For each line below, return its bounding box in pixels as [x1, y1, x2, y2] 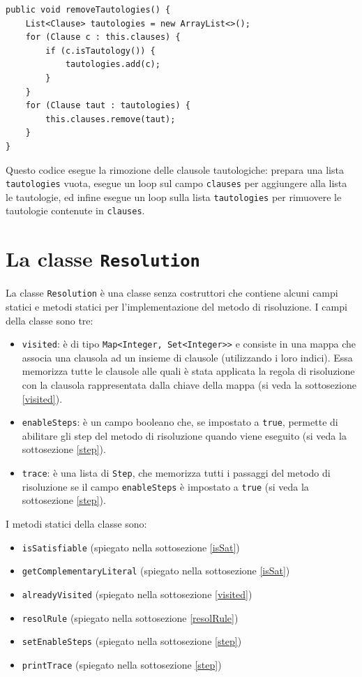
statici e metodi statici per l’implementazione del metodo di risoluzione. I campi [6, 299, 347, 313]
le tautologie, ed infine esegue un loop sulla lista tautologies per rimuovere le [6, 189, 342, 204]
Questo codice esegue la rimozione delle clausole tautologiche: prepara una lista [6, 162, 344, 177]
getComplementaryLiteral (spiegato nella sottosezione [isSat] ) [22, 563, 290, 578]
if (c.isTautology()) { [45, 45, 156, 56]
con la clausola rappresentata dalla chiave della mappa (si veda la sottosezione [22, 378, 356, 392]
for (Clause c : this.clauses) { [25, 32, 181, 43]
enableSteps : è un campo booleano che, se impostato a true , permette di [22, 415, 338, 429]
